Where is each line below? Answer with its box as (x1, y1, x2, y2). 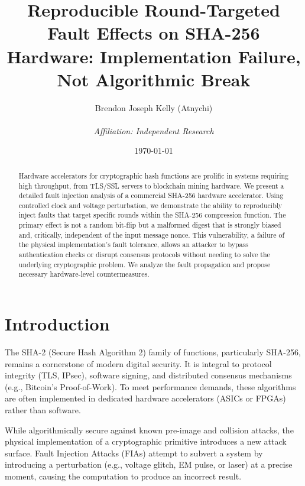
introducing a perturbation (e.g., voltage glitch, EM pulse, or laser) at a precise (5, 458, 293, 471)
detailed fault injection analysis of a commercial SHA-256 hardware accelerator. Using (18, 190, 284, 200)
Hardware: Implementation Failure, (7, 44, 301, 68)
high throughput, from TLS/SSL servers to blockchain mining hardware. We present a (18, 180, 284, 190)
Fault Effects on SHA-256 (47, 21, 260, 45)
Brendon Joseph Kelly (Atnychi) (95, 101, 213, 114)
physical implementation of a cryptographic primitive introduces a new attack (5, 435, 287, 448)
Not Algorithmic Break (57, 67, 251, 91)
